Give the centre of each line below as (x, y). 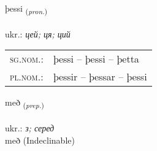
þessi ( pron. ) (26, 9)
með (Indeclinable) (40, 140)
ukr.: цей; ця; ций (38, 33)
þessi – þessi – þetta (96, 59)
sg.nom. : (27, 59)
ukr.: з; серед (30, 128)
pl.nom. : (27, 77)
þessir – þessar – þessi (100, 77)
